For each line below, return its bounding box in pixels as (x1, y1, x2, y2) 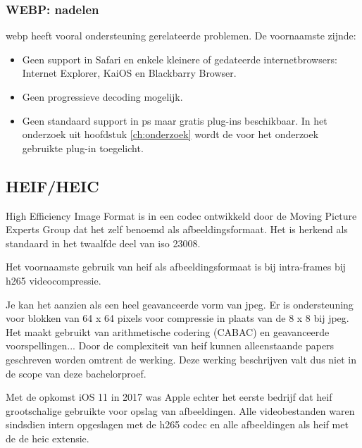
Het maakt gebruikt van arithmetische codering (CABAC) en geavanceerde (6, 324, 330, 339)
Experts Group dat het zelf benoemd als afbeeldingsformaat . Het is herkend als (6, 222, 348, 237)
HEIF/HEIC (6, 175, 99, 197)
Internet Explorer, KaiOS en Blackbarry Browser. (22, 66, 237, 80)
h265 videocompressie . (6, 273, 101, 287)
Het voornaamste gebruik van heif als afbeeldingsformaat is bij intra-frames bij (6, 259, 346, 274)
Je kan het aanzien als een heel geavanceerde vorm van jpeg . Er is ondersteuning (6, 297, 354, 311)
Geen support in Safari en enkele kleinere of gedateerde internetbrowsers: (22, 51, 337, 66)
